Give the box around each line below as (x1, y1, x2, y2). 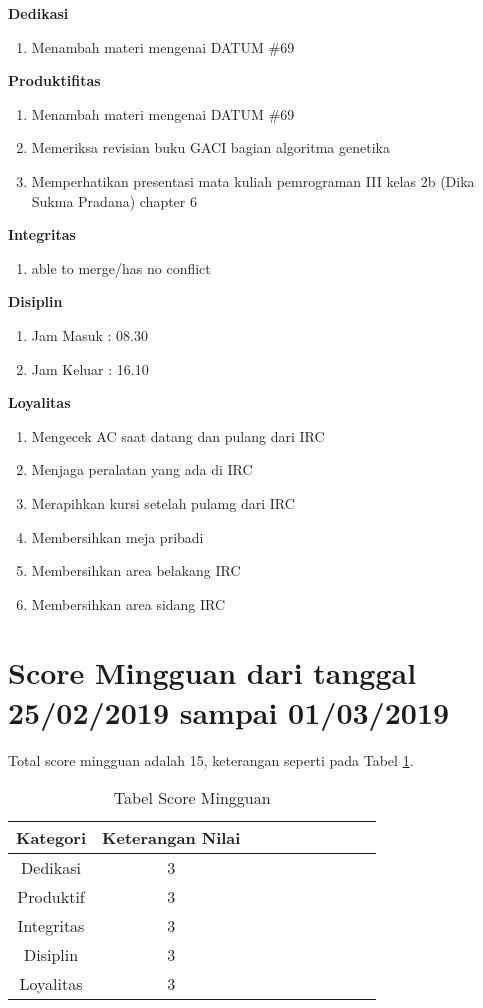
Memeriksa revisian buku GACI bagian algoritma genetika (31, 137, 390, 158)
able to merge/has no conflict (31, 257, 211, 278)
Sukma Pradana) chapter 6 (31, 190, 197, 211)
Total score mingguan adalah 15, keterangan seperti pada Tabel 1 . (8, 749, 414, 770)
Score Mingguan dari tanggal (8, 652, 417, 693)
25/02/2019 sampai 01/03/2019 (8, 691, 450, 732)
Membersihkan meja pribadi (31, 526, 204, 547)
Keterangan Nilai (102, 826, 241, 850)
